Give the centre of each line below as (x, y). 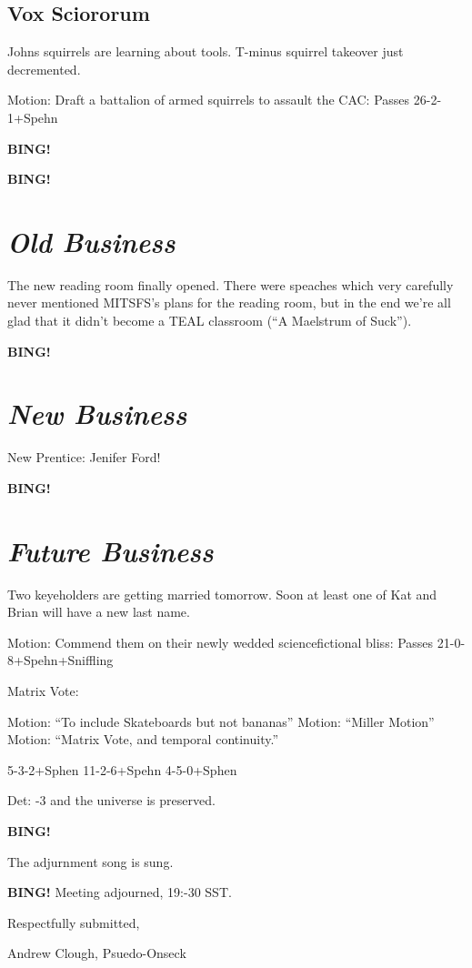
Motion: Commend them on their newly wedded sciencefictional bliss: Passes (221, 642)
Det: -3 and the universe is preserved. (111, 800)
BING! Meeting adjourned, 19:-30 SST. (120, 892)
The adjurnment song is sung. (90, 861)
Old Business (91, 241)
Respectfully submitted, (74, 922)
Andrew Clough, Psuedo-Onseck (97, 953)
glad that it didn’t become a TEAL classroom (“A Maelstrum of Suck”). (210, 321)
